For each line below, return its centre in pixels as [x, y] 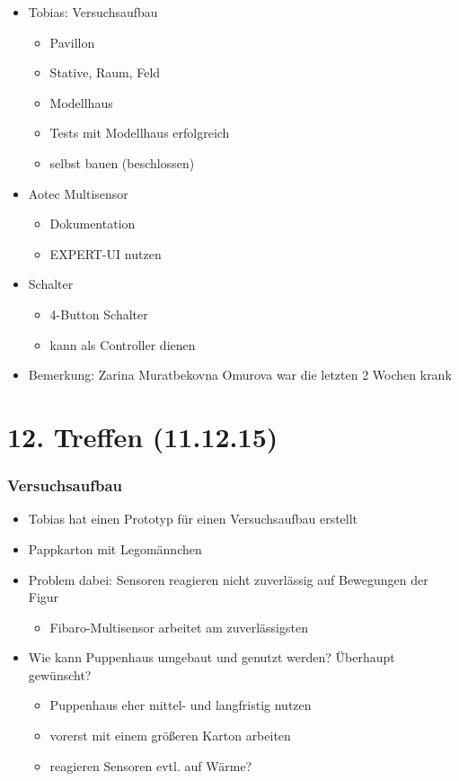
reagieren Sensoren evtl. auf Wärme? [151, 765]
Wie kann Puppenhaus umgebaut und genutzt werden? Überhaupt [212, 657]
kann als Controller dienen [123, 344]
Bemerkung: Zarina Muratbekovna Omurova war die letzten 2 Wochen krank [240, 375]
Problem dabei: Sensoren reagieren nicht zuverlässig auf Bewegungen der [228, 579]
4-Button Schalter [99, 314]
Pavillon [72, 42]
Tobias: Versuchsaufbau [93, 12]
